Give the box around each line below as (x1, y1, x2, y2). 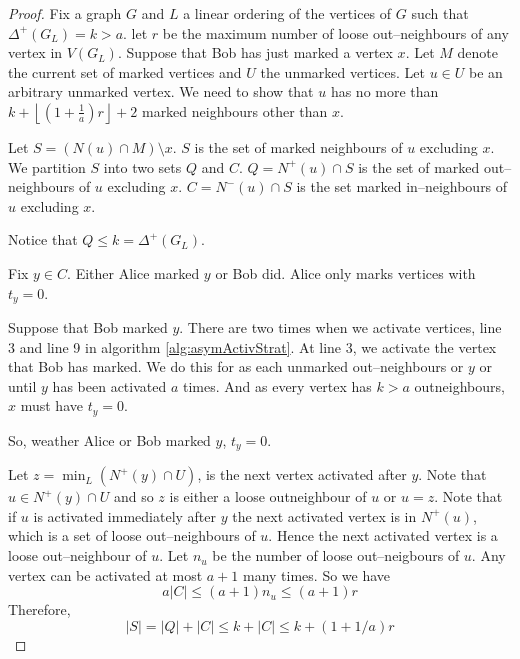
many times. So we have (243, 564, 391, 585)
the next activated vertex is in (232, 505, 417, 526)
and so (113, 486, 154, 507)
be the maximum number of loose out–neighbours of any (162, 22, 509, 43)
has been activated (52, 375, 167, 396)
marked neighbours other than (141, 100, 328, 121)
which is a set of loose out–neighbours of (8, 525, 256, 546)
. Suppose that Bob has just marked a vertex (117, 42, 393, 63)
